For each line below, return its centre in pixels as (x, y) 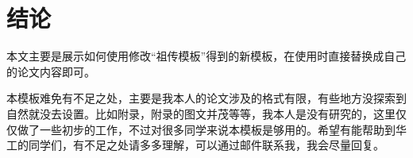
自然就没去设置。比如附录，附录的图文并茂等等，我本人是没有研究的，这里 (201, 113)
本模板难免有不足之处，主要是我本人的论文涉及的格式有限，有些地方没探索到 (206, 98)
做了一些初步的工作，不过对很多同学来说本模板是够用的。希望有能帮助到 (206, 129)
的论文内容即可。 (51, 71)
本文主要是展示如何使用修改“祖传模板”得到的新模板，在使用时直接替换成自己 (206, 56)
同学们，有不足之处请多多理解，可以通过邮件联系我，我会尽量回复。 (206, 145)
